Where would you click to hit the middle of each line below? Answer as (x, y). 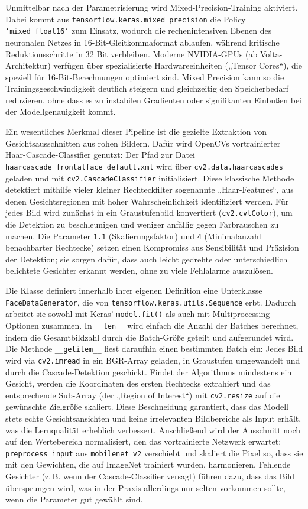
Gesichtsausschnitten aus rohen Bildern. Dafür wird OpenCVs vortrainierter (143, 143)
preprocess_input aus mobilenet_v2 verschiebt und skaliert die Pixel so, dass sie (154, 453)
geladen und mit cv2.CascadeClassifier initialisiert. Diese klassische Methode (150, 178)
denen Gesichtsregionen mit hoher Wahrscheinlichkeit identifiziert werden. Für (147, 201)
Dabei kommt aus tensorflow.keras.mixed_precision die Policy (126, 19)
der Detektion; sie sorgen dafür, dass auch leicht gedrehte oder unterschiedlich (147, 259)
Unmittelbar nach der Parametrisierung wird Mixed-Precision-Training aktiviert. (152, 7)
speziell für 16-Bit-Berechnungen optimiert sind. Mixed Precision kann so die (145, 77)
